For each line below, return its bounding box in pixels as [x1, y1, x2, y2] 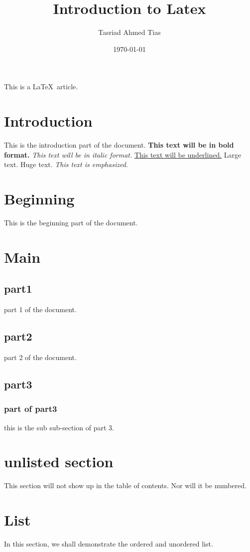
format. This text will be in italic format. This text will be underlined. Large [4, 149, 242, 160]
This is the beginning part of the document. [4, 217, 138, 227]
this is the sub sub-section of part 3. [4, 422, 114, 432]
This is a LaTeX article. [4, 81, 78, 92]
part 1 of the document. [4, 304, 77, 315]
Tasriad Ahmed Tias [98, 27, 161, 37]
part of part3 [4, 402, 57, 415]
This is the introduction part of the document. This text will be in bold [4, 140, 234, 150]
